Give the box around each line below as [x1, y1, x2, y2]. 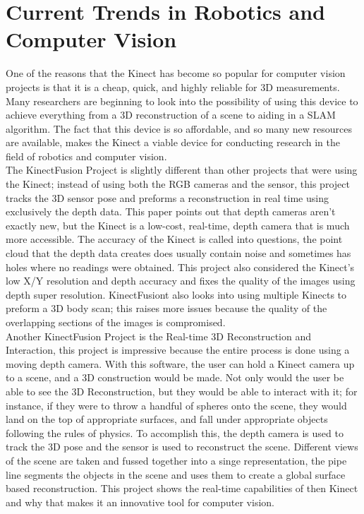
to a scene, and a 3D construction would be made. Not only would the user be [6, 370, 344, 385]
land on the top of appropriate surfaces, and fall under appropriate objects [6, 412, 328, 426]
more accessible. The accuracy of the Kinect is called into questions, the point [6, 232, 343, 246]
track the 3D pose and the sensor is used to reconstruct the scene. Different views [6, 439, 358, 454]
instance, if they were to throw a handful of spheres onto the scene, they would [6, 398, 347, 412]
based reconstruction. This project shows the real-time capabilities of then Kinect [6, 481, 358, 496]
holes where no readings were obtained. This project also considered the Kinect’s [6, 259, 355, 274]
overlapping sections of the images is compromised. [6, 315, 226, 329]
